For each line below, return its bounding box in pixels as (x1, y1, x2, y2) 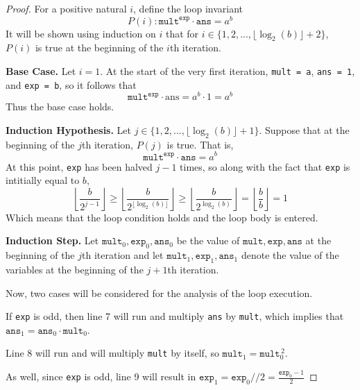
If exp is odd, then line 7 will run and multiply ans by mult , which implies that (6, 309, 344, 323)
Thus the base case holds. (6, 99, 114, 114)
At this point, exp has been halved (6, 159, 153, 173)
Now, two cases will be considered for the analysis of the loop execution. (6, 285, 313, 300)
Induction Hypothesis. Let (6, 123, 132, 137)
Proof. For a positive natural (6, 1, 127, 15)
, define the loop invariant (133, 1, 243, 15)
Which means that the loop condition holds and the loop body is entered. (6, 210, 318, 224)
